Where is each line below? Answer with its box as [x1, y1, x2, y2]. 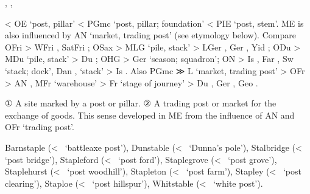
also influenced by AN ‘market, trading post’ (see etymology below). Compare [5, 29, 296, 41]
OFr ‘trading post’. [5, 120, 74, 133]
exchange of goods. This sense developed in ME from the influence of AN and [5, 108, 295, 121]
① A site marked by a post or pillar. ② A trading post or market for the [5, 97, 277, 109]
